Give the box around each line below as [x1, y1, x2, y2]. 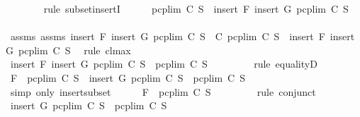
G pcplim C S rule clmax [6, 42, 131, 57]
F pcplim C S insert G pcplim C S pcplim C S [10, 70, 246, 85]
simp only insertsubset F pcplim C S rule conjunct [10, 84, 316, 99]
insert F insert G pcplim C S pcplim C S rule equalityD [10, 56, 317, 71]
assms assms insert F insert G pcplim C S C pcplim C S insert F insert [10, 29, 355, 44]
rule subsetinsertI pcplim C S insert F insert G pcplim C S [43, 1, 349, 16]
